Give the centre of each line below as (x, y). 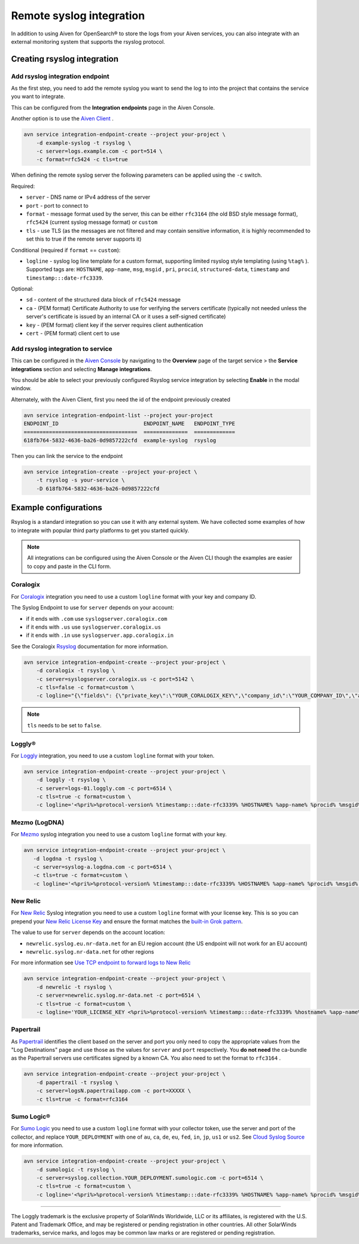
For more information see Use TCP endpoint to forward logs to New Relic (101, 963)
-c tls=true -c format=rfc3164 (82, 1099)
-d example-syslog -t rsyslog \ (84, 143)
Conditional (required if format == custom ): (66, 250)
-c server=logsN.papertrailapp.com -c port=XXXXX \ (114, 1091)
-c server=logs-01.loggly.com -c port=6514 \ (104, 788)
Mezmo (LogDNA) (38, 822)
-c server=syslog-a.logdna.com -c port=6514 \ (103, 867)
